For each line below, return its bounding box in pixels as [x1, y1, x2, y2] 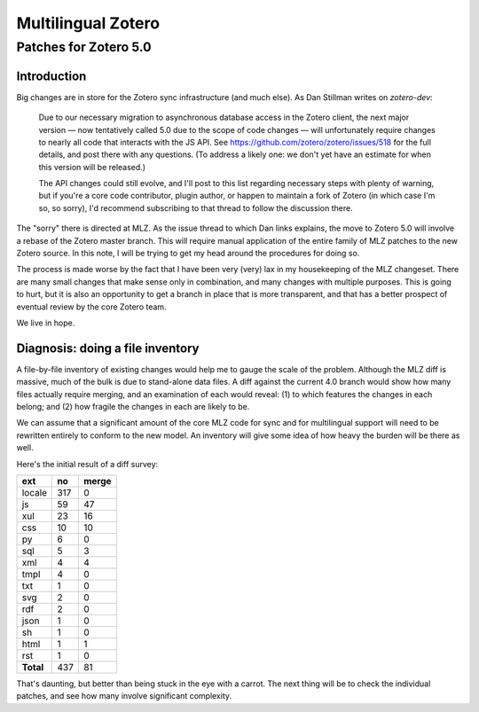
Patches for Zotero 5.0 [16, 39, 152, 55]
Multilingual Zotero [16, 13, 160, 33]
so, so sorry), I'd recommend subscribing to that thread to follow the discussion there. [38, 202, 354, 213]
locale [21, 487, 48, 498]
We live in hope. [16, 317, 75, 328]
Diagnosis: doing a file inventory [16, 340, 200, 356]
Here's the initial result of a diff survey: [16, 458, 159, 469]
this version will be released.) [38, 161, 146, 172]
